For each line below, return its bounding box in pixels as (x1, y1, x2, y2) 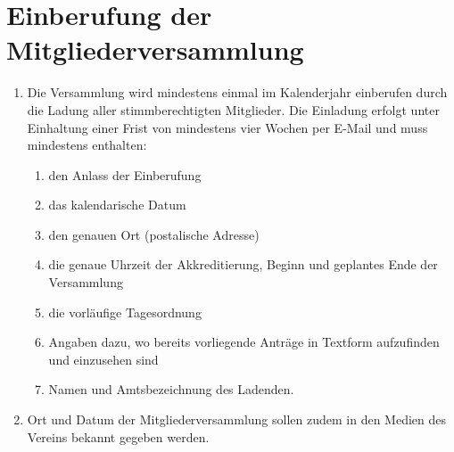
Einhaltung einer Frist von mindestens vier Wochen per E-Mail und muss (27, 118, 428, 136)
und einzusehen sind (48, 349, 159, 368)
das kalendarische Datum (48, 195, 186, 214)
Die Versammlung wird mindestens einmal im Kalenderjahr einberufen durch (27, 83, 448, 102)
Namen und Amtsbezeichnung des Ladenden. (48, 380, 294, 399)
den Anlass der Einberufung (48, 165, 202, 184)
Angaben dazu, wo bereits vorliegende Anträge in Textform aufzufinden (48, 333, 440, 351)
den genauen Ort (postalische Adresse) (48, 225, 260, 243)
